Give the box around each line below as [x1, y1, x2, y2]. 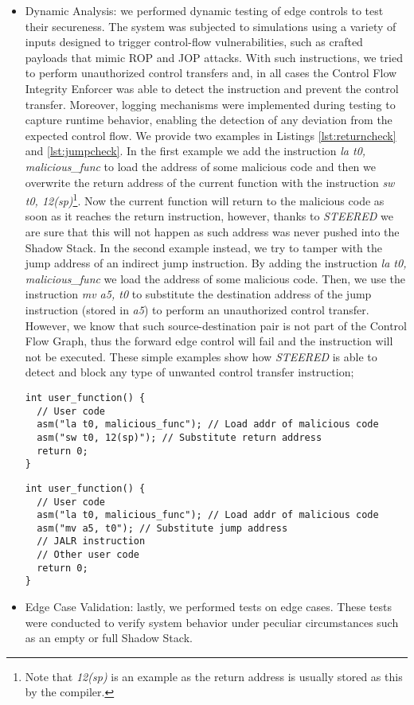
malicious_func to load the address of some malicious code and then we [25, 158, 376, 174]
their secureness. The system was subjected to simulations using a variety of [25, 18, 396, 34]
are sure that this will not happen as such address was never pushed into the [25, 223, 400, 240]
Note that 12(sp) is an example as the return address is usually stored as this [25, 668, 403, 684]
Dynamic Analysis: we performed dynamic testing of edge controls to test [25, 2, 384, 18]
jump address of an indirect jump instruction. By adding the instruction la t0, [25, 255, 407, 271]
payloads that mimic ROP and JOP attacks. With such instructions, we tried [25, 49, 403, 65]
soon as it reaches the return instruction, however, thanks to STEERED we [25, 208, 393, 224]
